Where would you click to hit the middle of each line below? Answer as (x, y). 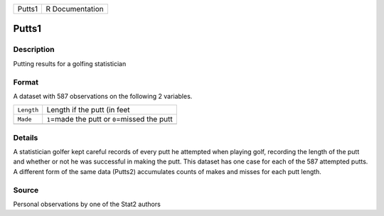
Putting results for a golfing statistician (70, 63)
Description (34, 50)
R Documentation (75, 9)
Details (26, 137)
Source (26, 190)
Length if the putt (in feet (89, 110)
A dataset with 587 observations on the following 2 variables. (103, 96)
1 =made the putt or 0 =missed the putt (110, 119)
